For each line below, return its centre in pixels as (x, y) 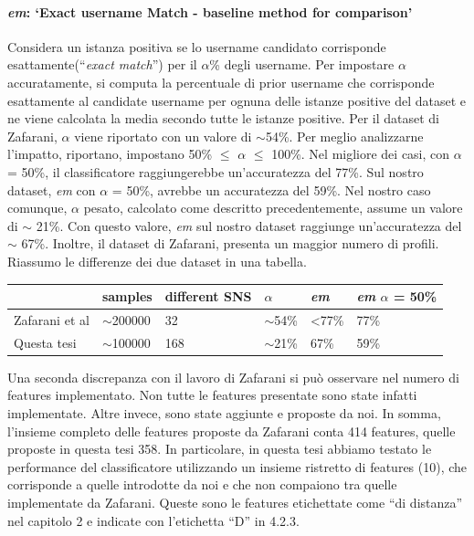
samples (127, 296)
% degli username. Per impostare (302, 64)
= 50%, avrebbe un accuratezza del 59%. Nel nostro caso (271, 189)
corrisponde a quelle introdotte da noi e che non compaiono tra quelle (202, 484)
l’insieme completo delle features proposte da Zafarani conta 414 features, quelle (232, 431)
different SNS (208, 296)
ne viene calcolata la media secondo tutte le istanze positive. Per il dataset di (223, 118)
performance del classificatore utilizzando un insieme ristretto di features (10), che (237, 466)
